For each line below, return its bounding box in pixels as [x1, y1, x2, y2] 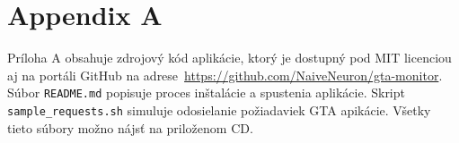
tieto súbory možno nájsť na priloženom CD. [7, 118, 253, 137]
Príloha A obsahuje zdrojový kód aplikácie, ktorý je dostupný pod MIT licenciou [7, 48, 452, 67]
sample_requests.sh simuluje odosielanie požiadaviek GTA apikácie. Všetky [7, 100, 431, 119]
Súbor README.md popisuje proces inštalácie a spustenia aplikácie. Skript [7, 83, 405, 102]
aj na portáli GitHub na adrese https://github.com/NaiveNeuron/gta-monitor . [7, 65, 443, 84]
